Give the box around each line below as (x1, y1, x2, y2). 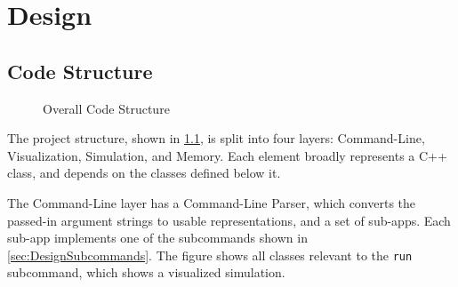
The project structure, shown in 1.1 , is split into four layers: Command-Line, (7, 129, 425, 147)
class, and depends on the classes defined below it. (7, 163, 281, 182)
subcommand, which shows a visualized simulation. (7, 263, 285, 282)
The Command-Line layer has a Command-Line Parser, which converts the (7, 193, 416, 211)
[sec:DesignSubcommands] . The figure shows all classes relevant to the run (7, 245, 413, 264)
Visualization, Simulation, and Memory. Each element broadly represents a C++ (7, 146, 447, 164)
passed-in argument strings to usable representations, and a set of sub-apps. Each (7, 211, 451, 229)
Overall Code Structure (43, 99, 170, 117)
